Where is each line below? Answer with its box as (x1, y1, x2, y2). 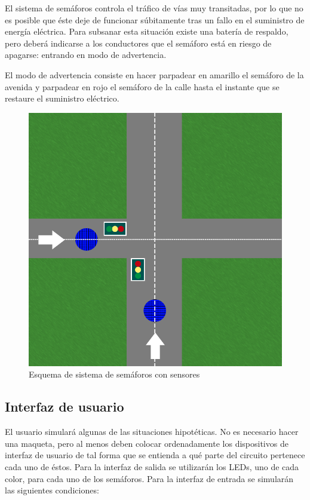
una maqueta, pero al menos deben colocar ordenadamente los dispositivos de (5, 437, 288, 449)
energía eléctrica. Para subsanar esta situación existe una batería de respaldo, (5, 25, 288, 38)
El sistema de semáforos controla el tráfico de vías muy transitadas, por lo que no (5, 2, 303, 14)
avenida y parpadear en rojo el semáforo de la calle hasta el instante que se (5, 80, 280, 93)
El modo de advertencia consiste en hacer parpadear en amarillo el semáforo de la (5, 68, 304, 81)
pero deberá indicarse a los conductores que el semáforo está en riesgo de (5, 36, 272, 49)
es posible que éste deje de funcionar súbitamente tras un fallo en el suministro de (5, 13, 305, 26)
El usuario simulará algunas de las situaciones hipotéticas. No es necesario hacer (5, 425, 299, 438)
